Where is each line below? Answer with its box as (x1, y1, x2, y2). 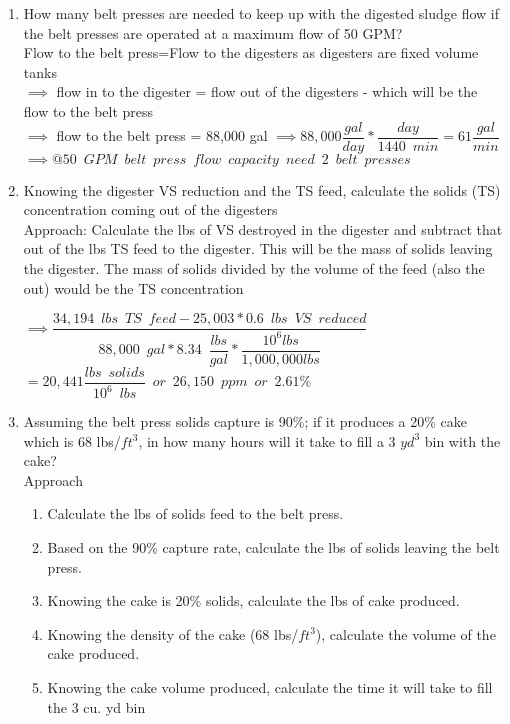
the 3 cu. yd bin (47, 696, 146, 717)
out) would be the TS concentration (23, 277, 244, 298)
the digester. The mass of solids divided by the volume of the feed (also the (23, 258, 485, 278)
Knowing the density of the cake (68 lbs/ (47, 623, 299, 644)
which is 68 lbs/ (23, 430, 121, 451)
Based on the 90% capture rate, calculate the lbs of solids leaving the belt (47, 537, 500, 558)
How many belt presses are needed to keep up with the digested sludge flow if (23, 3, 500, 23)
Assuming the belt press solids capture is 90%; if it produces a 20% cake (23, 411, 468, 432)
